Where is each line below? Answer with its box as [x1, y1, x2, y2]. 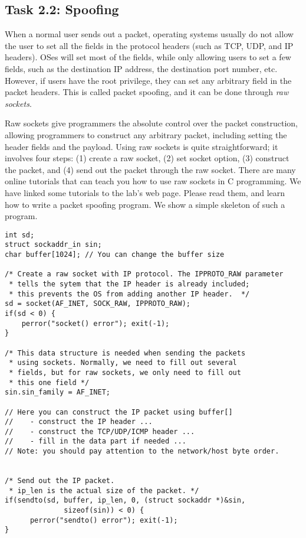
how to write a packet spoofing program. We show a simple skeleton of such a [5, 198, 285, 210]
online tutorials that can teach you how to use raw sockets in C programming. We [5, 175, 301, 187]
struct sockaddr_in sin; [5, 240, 102, 249]
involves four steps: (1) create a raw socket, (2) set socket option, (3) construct [5, 152, 289, 164]
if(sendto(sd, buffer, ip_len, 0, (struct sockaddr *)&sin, [5, 496, 246, 505]
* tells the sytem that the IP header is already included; [9, 279, 250, 288]
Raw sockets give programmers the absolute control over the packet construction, [5, 117, 298, 129]
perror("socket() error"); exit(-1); [21, 319, 170, 328]
